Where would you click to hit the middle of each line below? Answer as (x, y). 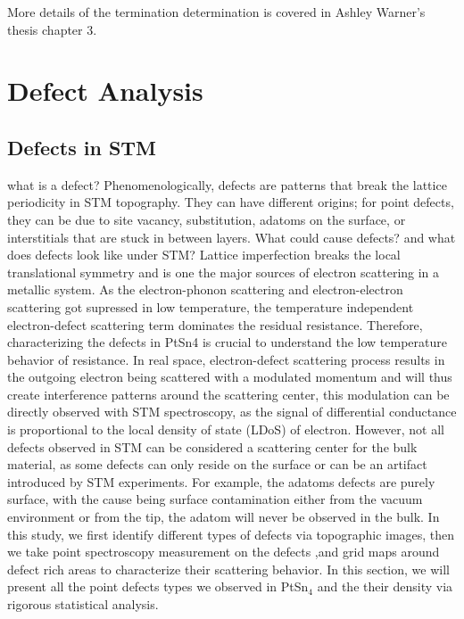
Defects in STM (82, 147)
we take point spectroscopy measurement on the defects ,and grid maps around (224, 552)
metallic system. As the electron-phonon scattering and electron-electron (205, 289)
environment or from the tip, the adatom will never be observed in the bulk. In (224, 517)
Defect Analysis (105, 91)
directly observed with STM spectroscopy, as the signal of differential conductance (232, 412)
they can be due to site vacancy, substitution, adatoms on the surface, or (207, 219)
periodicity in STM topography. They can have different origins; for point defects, (231, 202)
